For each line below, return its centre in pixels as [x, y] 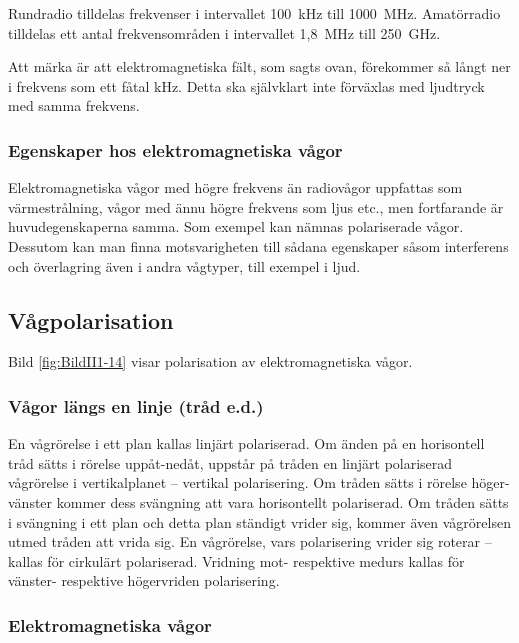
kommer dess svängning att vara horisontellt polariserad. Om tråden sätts [282, 501]
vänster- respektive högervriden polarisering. [144, 580]
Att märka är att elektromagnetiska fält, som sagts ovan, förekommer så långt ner [259, 66]
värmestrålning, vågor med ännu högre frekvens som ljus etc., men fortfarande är [256, 206]
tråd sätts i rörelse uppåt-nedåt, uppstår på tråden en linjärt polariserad [230, 462]
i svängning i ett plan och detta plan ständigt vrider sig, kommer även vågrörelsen [259, 521]
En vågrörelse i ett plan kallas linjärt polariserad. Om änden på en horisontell [246, 443]
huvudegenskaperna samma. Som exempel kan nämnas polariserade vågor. [236, 226]
